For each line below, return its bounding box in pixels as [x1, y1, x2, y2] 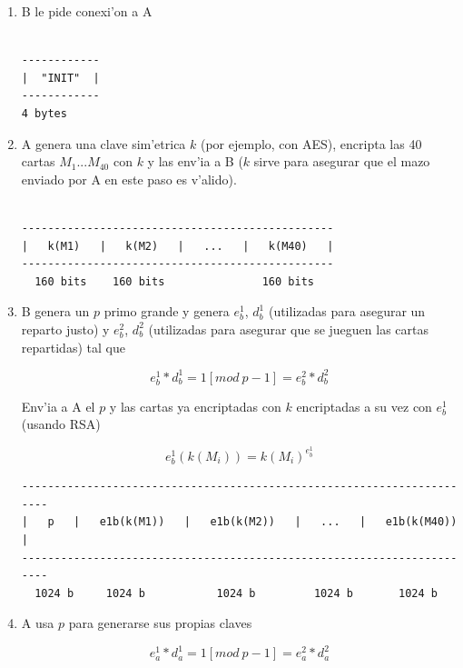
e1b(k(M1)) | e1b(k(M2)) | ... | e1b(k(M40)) [99, 515, 458, 529]
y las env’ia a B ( [147, 152, 243, 171]
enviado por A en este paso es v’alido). [21, 169, 237, 188]
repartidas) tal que [21, 337, 125, 356]
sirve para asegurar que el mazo [253, 152, 430, 171]
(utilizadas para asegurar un [268, 302, 426, 321]
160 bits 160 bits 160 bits [34, 274, 314, 288]
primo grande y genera [103, 302, 230, 321]
